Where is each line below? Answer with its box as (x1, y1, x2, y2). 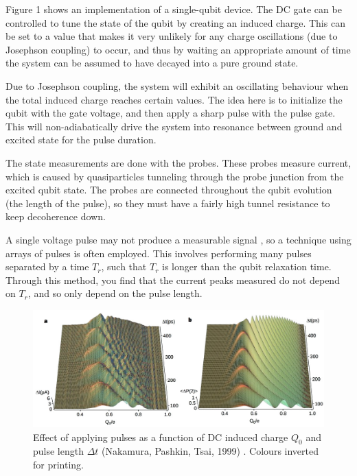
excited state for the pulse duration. (5, 132, 157, 147)
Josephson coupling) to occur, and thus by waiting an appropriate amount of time (5, 42, 351, 56)
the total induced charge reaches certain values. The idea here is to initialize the (5, 92, 343, 106)
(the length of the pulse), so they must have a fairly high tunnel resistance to (5, 195, 330, 210)
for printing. (33, 457, 84, 472)
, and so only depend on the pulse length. (27, 286, 203, 300)
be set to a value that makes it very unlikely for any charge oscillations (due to (5, 29, 338, 43)
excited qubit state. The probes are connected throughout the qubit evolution (5, 182, 332, 197)
